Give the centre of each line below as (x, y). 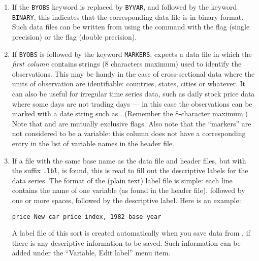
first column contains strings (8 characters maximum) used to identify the (127, 64)
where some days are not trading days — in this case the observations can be (132, 103)
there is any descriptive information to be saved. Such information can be (126, 242)
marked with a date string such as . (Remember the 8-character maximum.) (130, 113)
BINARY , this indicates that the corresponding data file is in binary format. (128, 17)
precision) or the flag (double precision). (74, 36)
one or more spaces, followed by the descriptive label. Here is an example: (126, 200)
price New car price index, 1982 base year (87, 217)
